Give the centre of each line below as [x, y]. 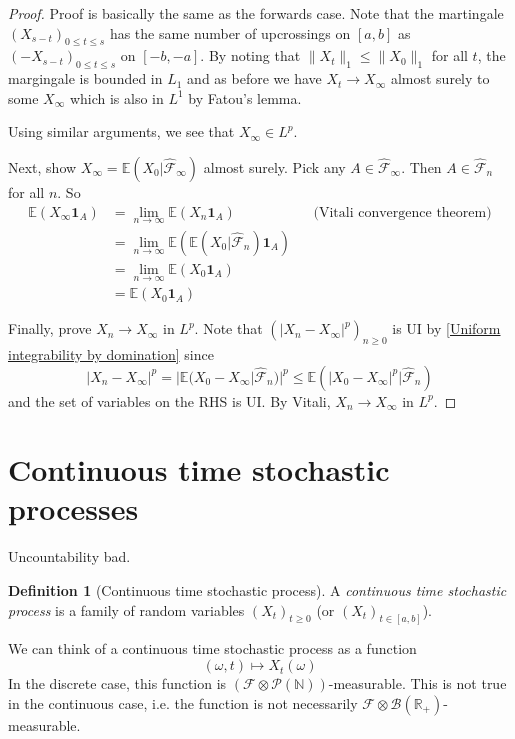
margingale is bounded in [85, 78]
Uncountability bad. [69, 556]
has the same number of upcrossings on [230, 32]
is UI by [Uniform [446, 328]
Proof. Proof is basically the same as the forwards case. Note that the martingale [256, 13]
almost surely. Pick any [274, 166]
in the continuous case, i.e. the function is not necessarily [183, 702]
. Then [421, 166]
